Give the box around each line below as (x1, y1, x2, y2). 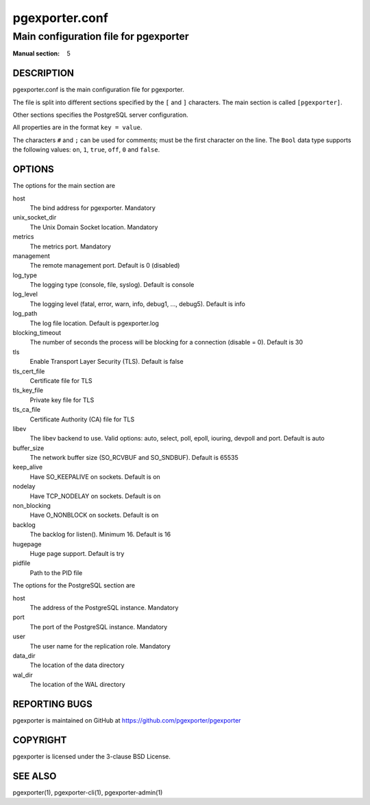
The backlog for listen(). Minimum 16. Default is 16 (29, 530, 171, 539)
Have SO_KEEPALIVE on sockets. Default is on (29, 472, 160, 480)
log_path (12, 310, 38, 318)
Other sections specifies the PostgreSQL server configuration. (12, 110, 188, 119)
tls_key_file (12, 386, 44, 395)
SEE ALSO (12, 770, 57, 782)
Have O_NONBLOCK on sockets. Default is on (29, 511, 159, 520)
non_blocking (12, 502, 51, 510)
